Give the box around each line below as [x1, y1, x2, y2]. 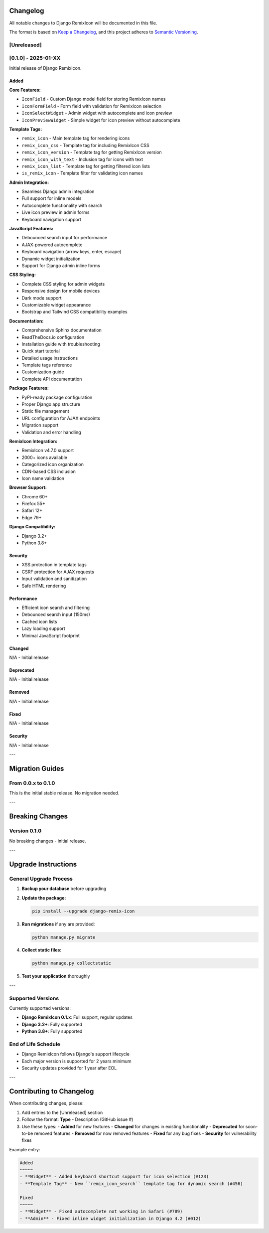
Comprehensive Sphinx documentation [21, 327, 102, 333]
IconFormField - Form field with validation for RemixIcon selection [21, 103, 162, 109]
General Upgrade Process [9, 875, 73, 882]
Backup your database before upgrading [21, 886, 107, 892]
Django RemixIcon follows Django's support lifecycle [21, 1051, 130, 1057]
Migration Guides [9, 764, 64, 772]
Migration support [21, 422, 59, 428]
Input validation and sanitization [21, 576, 87, 582]
